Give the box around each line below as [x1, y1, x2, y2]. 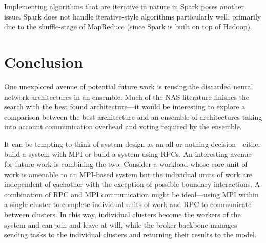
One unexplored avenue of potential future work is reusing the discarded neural [4, 81, 253, 91]
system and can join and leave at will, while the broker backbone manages [4, 219, 237, 230]
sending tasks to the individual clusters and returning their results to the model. [4, 229, 257, 240]
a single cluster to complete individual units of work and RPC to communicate [4, 199, 252, 210]
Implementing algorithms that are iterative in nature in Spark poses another [4, 1, 244, 11]
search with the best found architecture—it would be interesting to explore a [4, 101, 245, 112]
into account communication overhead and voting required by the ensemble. [4, 121, 242, 132]
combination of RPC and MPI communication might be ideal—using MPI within [4, 189, 259, 199]
